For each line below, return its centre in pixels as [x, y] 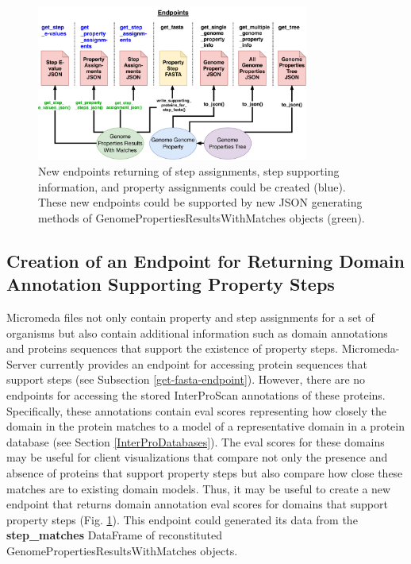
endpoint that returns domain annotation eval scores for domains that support [197, 504]
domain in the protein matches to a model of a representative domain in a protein [205, 426]
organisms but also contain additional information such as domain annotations [197, 332]
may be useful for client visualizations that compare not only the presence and [197, 457]
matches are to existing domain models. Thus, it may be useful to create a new [199, 488]
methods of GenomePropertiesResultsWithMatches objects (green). [202, 217]
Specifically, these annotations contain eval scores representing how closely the [196, 410]
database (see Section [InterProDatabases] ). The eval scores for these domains [196, 441]
